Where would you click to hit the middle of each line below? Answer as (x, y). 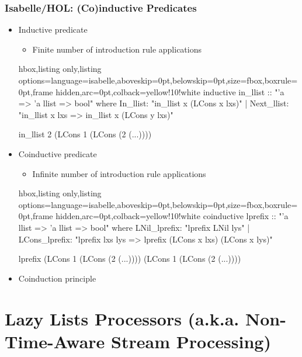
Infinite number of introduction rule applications (119, 173)
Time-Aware (55, 341)
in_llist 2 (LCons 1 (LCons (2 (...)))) (85, 134)
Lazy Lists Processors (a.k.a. (122, 318)
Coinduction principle (57, 278)
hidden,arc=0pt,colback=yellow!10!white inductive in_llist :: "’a (170, 91)
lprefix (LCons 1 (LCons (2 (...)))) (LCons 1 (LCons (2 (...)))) (130, 259)
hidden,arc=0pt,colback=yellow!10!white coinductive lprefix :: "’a (172, 216)
